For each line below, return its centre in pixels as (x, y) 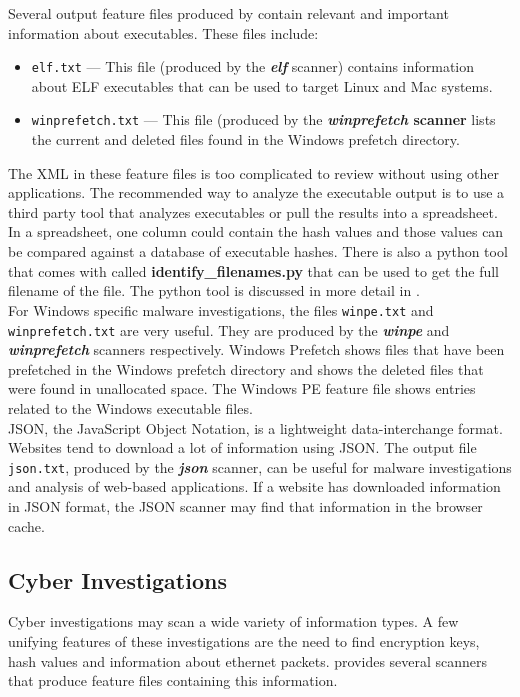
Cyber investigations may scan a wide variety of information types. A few (233, 621)
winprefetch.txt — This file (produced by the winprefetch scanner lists (263, 119)
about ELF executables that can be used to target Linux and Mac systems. (262, 85)
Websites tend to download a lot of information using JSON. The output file (242, 447)
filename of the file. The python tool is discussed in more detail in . (214, 290)
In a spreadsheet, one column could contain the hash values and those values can (256, 231)
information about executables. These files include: (163, 32)
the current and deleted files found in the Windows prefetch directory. (245, 139)
